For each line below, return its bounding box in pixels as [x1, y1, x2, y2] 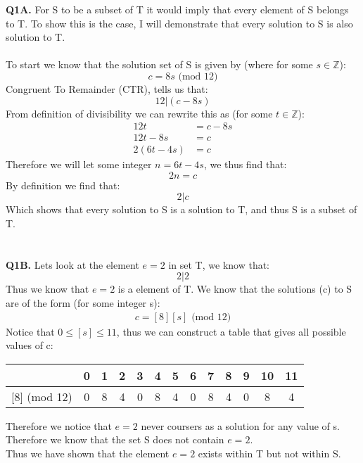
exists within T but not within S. [198, 446, 341, 460]
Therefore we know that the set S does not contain [6, 432, 224, 447]
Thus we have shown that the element [6, 446, 170, 460]
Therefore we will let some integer [6, 157, 152, 172]
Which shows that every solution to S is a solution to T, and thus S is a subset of [6, 202, 357, 217]
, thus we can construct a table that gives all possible [116, 324, 346, 338]
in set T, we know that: [168, 257, 269, 272]
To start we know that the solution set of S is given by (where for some [6, 57, 313, 72]
